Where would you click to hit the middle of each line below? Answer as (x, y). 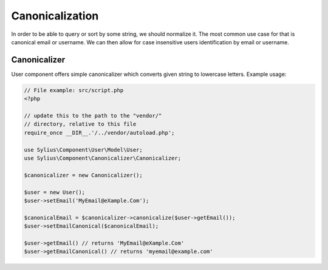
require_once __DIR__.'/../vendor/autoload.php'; (99, 133)
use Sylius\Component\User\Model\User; (83, 150)
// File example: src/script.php (74, 90)
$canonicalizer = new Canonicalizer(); (83, 175)
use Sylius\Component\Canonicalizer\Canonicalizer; (103, 158)
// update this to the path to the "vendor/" (93, 116)
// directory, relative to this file (80, 124)
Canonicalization (55, 16)
